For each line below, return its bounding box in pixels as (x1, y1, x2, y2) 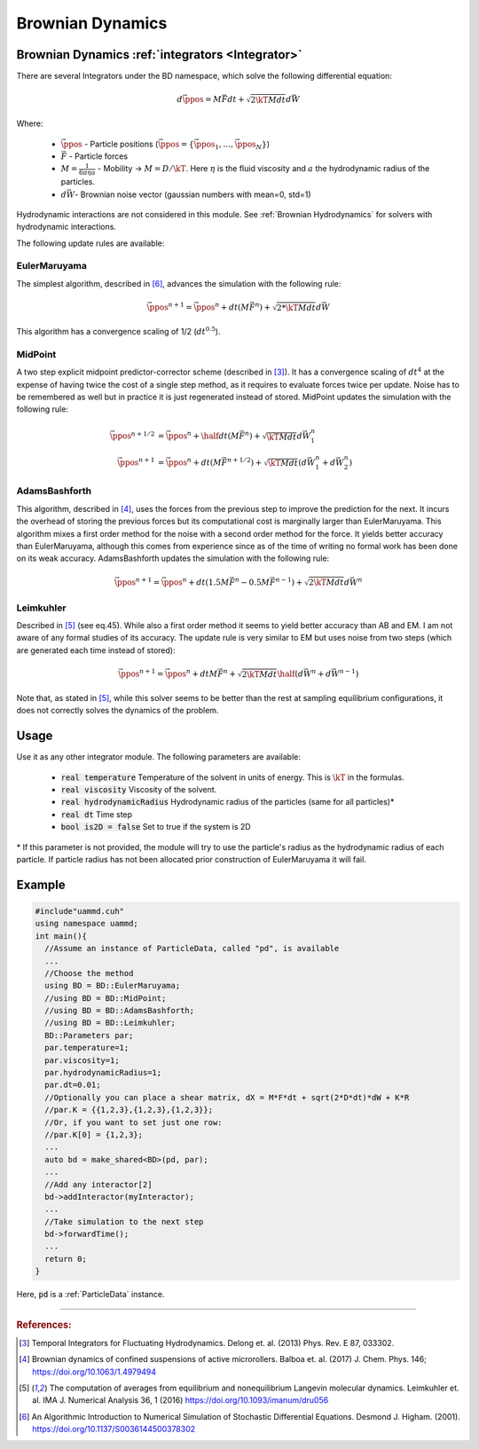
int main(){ (35, 931, 88, 941)
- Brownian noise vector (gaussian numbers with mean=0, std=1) (74, 189, 311, 200)
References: (16, 1319, 72, 1331)
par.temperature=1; (44, 1043, 130, 1053)
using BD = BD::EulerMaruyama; (44, 980, 181, 991)
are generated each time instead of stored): (16, 644, 176, 656)
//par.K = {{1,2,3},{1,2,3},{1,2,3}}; (44, 1105, 213, 1115)
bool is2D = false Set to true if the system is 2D (60, 822, 252, 832)
